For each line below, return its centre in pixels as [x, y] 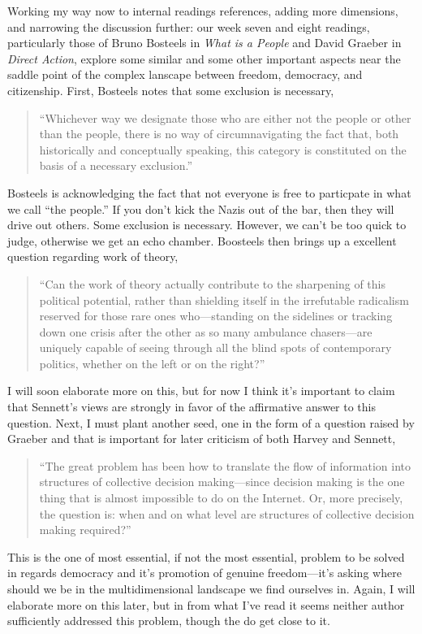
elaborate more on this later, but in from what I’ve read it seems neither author [206, 604]
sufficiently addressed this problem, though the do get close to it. [169, 621]
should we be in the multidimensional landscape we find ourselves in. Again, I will [211, 588]
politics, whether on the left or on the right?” [152, 363]
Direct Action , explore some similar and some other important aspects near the [204, 58]
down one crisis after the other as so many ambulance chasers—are [206, 331]
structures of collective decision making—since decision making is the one [222, 482]
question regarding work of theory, [93, 256]
